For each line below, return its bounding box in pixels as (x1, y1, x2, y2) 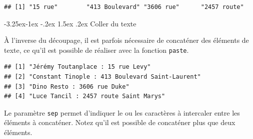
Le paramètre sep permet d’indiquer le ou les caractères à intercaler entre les (4, 107, 240, 118)
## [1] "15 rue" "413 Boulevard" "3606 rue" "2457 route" (4, 3, 244, 10)
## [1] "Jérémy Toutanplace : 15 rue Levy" (4, 63, 151, 71)
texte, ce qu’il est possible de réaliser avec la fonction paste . (4, 44, 189, 55)
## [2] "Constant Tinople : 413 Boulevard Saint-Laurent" (4, 73, 201, 81)
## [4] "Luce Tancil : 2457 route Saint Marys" (4, 93, 165, 100)
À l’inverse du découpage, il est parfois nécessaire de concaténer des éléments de (4, 35, 249, 45)
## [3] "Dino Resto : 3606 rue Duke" (4, 83, 129, 90)
